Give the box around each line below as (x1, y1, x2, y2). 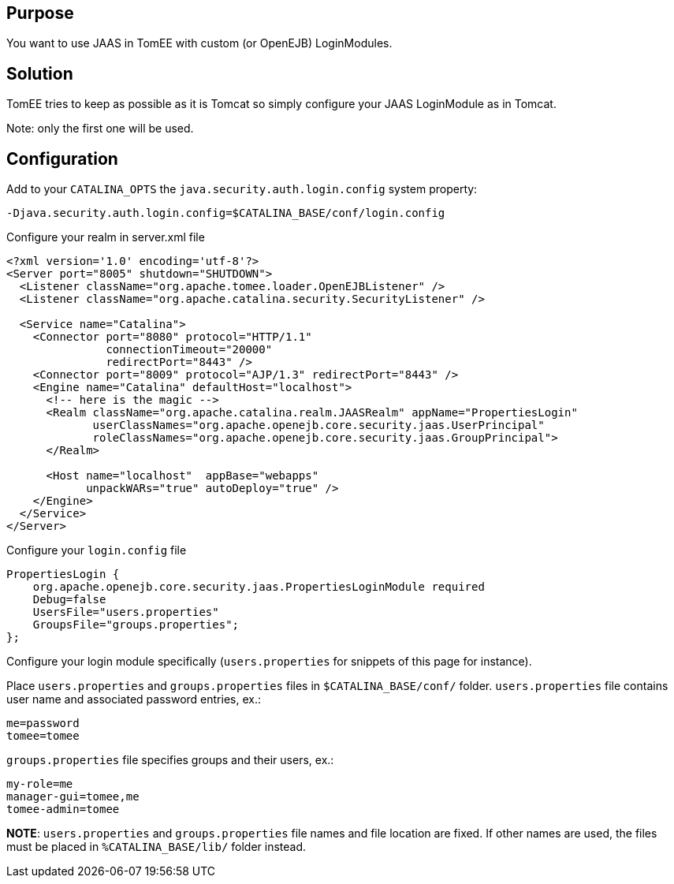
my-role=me (6, 778, 73, 791)
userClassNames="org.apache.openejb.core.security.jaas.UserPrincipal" (92, 419, 545, 432)
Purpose (6, 3, 74, 23)
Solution (6, 63, 73, 84)
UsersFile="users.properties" (32, 606, 219, 619)
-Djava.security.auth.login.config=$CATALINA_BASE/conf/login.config (6, 207, 445, 220)
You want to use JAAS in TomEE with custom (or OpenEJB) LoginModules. (6, 36, 393, 50)
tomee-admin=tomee (6, 803, 120, 816)
